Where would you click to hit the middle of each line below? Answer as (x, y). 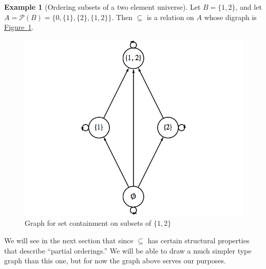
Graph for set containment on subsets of (88, 223)
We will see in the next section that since (69, 240)
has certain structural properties (198, 240)
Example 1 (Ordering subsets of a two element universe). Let (102, 7)
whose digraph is (230, 17)
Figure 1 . (19, 27)
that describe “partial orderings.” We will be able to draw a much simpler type (128, 250)
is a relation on (170, 17)
